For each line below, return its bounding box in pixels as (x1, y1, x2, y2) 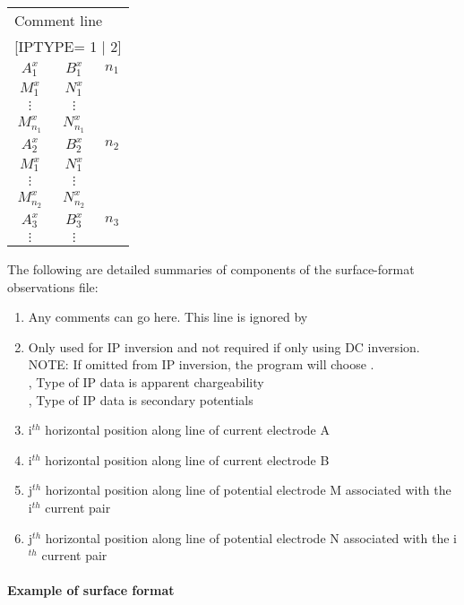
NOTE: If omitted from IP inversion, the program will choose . (28, 355, 374, 374)
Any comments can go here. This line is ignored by (28, 307, 308, 326)
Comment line (14, 10, 103, 30)
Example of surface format (7, 581, 175, 600)
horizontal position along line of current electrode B (45, 450, 330, 469)
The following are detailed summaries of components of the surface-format (7, 260, 415, 279)
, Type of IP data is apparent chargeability (28, 373, 264, 392)
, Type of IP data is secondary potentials (28, 390, 253, 409)
